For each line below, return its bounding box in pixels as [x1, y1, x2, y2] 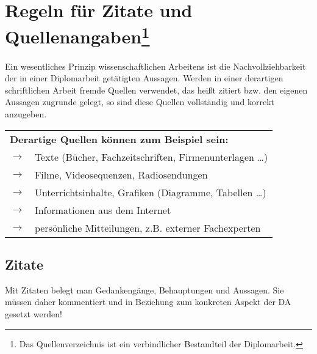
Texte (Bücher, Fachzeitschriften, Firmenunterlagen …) [34, 149, 268, 164]
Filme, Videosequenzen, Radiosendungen [34, 167, 208, 182]
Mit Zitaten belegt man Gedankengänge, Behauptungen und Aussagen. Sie [5, 283, 284, 296]
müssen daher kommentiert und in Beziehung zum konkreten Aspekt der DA [5, 295, 291, 308]
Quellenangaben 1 [5, 21, 150, 49]
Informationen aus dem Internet [34, 202, 171, 217]
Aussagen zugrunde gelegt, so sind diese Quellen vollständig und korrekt [5, 95, 274, 108]
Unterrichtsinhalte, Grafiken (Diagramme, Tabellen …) [34, 185, 266, 199]
